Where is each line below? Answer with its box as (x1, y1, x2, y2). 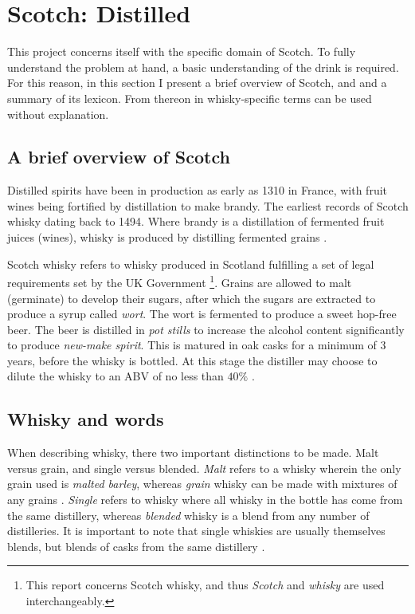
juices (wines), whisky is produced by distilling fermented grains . (7, 229, 327, 246)
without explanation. (7, 105, 109, 122)
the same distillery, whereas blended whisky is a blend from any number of (7, 506, 370, 523)
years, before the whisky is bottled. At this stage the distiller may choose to (7, 352, 378, 368)
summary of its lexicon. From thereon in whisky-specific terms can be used (7, 89, 372, 106)
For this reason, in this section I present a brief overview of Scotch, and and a (7, 74, 387, 91)
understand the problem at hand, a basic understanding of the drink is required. (7, 58, 399, 75)
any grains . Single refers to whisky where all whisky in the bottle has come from (7, 491, 403, 508)
